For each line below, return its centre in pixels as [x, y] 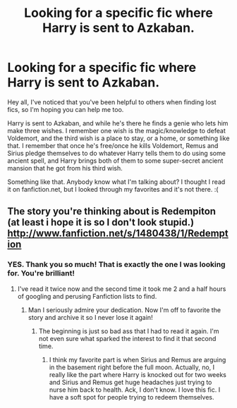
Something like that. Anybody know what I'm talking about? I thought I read [116, 182]
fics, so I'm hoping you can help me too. [66, 109]
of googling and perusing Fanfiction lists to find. [87, 296]
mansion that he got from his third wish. [65, 168]
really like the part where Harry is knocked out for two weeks [138, 374]
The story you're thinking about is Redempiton [112, 212]
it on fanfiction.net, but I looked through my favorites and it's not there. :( [113, 189]
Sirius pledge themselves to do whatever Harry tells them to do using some [116, 153]
